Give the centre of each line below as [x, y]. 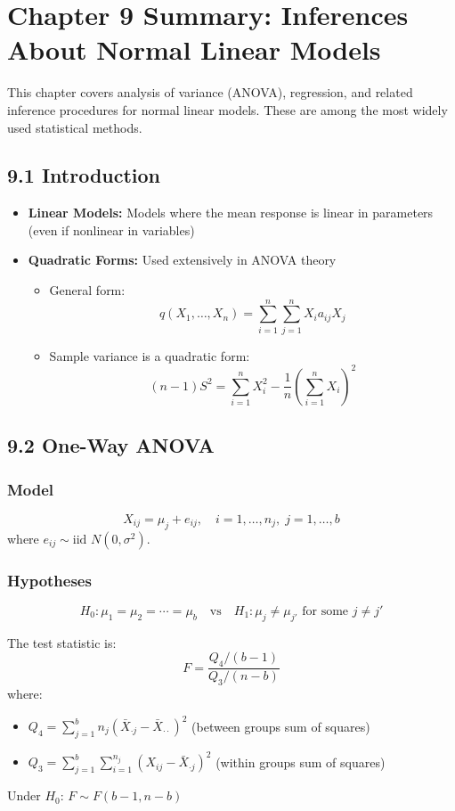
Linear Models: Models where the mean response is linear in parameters [231, 213]
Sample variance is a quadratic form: [150, 355]
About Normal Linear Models [194, 49]
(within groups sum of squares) [301, 762]
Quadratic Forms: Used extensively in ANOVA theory [182, 260]
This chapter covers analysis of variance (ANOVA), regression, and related [210, 92]
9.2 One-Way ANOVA [111, 445]
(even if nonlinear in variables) [111, 229]
